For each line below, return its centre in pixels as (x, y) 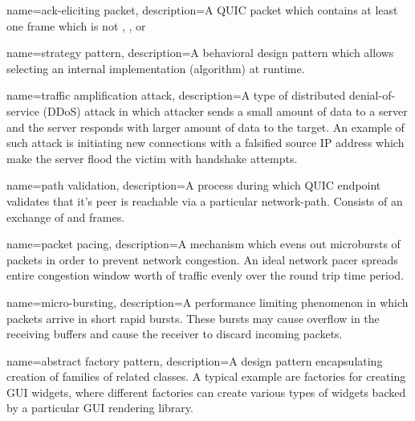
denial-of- (372, 95)
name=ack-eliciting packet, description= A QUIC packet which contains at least (202, 10)
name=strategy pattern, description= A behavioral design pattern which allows (200, 53)
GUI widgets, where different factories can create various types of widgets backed (206, 392)
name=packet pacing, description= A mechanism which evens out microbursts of (203, 244)
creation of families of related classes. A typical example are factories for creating (206, 376)
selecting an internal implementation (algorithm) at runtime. (156, 68)
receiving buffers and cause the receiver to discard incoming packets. (175, 334)
